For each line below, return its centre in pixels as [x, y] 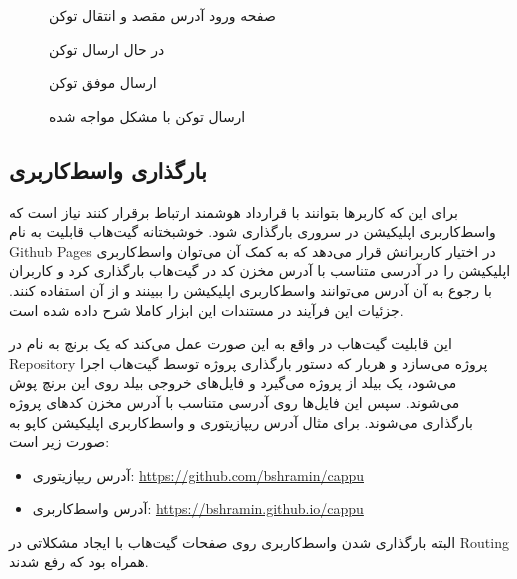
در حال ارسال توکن [107, 48]
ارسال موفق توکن [103, 82]
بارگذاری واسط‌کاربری [108, 169]
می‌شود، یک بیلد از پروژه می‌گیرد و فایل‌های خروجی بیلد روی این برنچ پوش [233, 382]
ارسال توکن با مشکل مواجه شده [147, 115]
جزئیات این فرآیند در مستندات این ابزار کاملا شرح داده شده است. [206, 309]
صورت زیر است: [59, 441]
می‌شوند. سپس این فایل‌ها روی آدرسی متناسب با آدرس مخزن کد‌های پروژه [234, 401]
